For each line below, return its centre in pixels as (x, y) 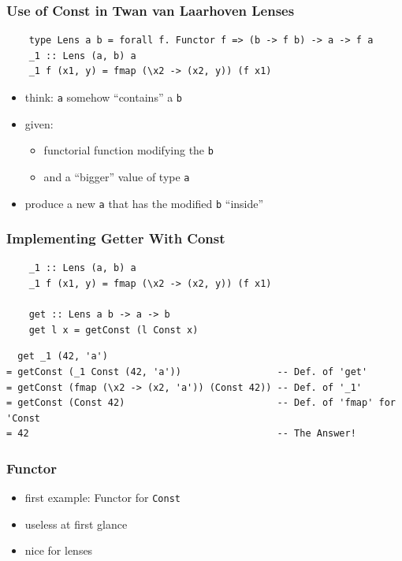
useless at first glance (76, 524)
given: (39, 123)
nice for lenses (59, 550)
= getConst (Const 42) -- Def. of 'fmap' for (201, 403)
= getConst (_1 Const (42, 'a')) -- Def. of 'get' (187, 372)
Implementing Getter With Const (116, 238)
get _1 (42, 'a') (63, 357)
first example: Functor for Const (102, 498)
